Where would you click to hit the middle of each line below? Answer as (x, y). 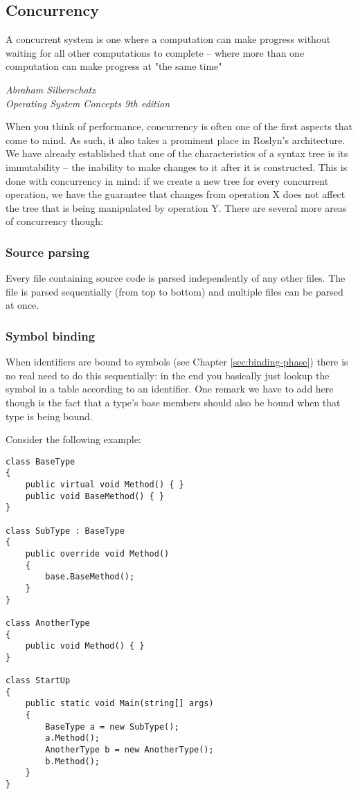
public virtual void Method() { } (105, 485)
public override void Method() (97, 553)
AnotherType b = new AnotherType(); (129, 750)
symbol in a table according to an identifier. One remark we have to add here (170, 389)
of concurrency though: (54, 221)
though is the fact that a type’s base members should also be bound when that (173, 402)
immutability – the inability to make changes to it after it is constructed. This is (177, 166)
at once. (23, 305)
